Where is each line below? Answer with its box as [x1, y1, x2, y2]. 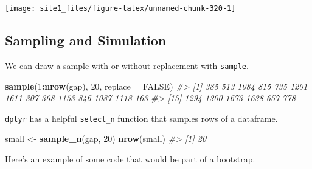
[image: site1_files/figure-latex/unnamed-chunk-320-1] [5, 4, 236, 13]
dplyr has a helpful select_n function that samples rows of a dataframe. [5, 111, 278, 124]
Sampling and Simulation [5, 31, 167, 50]
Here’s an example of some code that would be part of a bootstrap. [5, 152, 255, 165]
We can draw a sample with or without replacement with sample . [5, 59, 249, 71]
